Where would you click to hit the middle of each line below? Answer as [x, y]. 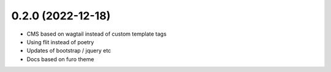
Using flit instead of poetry [60, 42]
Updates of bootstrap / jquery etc [69, 51]
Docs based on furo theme [60, 59]
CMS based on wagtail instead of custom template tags [97, 34]
